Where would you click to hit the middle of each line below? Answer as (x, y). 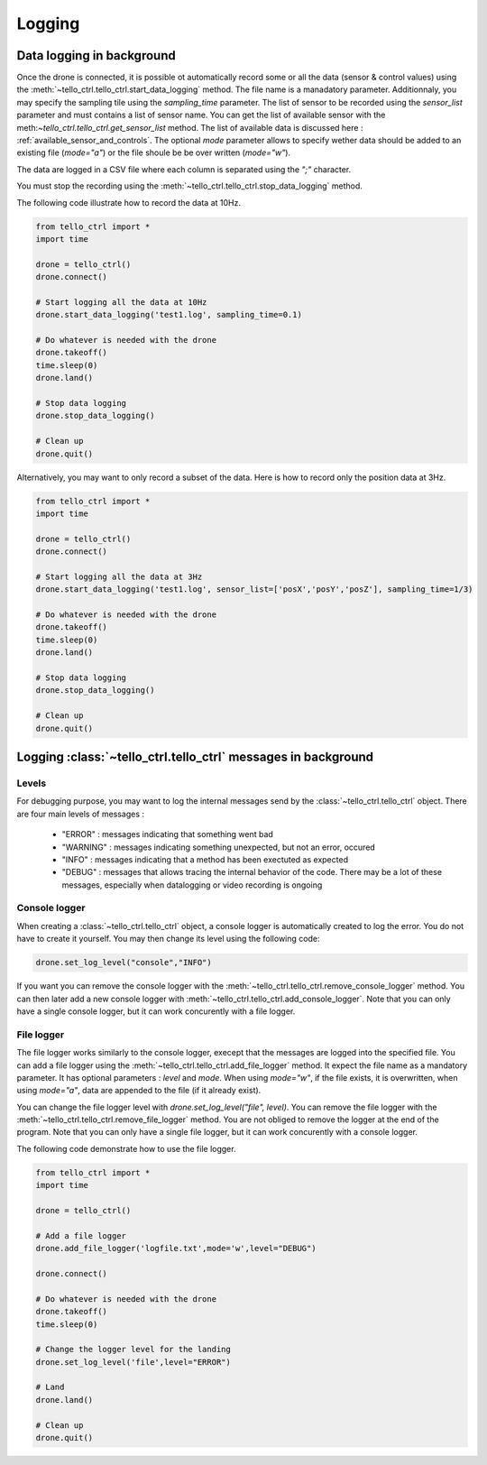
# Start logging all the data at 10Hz (121, 302)
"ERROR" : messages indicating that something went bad (168, 834)
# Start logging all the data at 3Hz (119, 576)
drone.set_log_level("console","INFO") (124, 963)
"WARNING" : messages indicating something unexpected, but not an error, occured (219, 847)
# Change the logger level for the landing (133, 1350)
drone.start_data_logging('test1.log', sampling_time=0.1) (169, 315)
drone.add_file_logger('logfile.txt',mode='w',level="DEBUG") (176, 1248)
